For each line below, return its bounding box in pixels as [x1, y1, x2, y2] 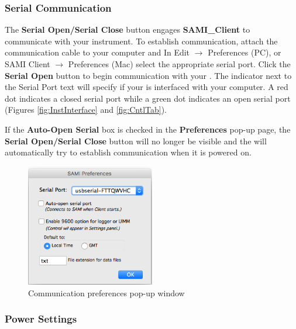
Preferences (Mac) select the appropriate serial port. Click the [68, 58, 291, 70]
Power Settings [5, 311, 77, 326]
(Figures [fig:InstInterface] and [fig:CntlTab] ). [5, 103, 167, 116]
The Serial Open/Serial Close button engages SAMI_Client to [5, 23, 250, 36]
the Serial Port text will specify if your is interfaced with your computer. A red [5, 81, 288, 93]
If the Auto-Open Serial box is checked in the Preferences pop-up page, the [5, 123, 291, 135]
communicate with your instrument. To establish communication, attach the [5, 34, 278, 47]
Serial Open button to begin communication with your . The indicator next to [5, 69, 292, 81]
